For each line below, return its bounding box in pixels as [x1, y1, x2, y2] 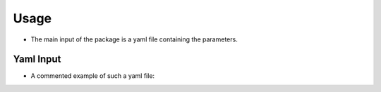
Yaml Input [13, 53, 61, 65]
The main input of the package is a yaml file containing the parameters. [30, 35, 238, 44]
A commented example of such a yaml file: [30, 72, 155, 80]
